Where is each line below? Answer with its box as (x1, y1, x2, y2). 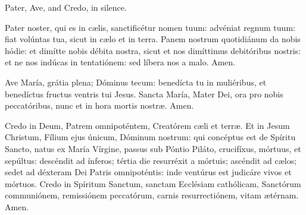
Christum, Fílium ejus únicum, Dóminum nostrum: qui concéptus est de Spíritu (5, 131, 296, 143)
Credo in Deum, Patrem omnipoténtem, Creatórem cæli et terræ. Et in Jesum (5, 119, 290, 131)
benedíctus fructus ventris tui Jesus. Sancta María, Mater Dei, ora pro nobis (5, 87, 283, 100)
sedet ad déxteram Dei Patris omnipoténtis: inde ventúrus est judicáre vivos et (5, 166, 292, 178)
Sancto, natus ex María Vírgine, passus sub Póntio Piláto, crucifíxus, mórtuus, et (5, 142, 301, 154)
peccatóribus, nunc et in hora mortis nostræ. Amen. (5, 99, 194, 112)
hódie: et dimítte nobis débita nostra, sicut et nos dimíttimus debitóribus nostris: (5, 44, 301, 56)
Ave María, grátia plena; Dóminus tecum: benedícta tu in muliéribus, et (5, 75, 267, 88)
